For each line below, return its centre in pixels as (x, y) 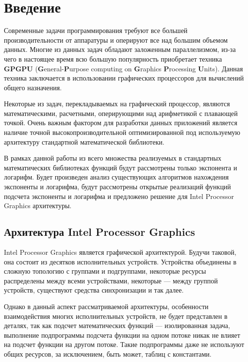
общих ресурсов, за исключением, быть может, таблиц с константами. (108, 354)
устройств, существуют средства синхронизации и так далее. (94, 290)
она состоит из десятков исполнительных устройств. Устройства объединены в (120, 261)
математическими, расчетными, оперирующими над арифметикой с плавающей (121, 113)
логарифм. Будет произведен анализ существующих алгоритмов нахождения (116, 177)
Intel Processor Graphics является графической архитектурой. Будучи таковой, (120, 252)
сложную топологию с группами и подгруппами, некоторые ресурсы (105, 271)
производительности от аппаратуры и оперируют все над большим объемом (116, 40)
